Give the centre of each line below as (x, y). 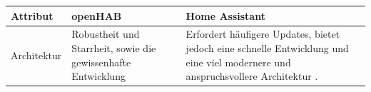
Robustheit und (106, 34)
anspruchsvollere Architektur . (252, 76)
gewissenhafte (101, 62)
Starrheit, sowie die (114, 47)
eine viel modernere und (238, 62)
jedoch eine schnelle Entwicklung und (267, 47)
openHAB (97, 15)
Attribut (32, 15)
